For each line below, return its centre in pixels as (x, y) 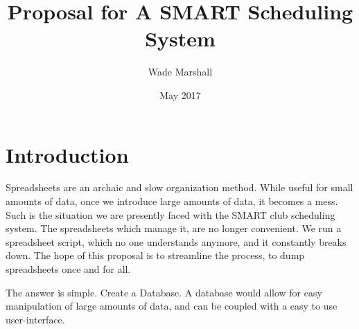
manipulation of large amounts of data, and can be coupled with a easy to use (172, 306)
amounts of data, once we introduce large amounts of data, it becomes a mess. (172, 201)
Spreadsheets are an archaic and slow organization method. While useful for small (179, 187)
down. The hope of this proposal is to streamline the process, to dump (155, 255)
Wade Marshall (180, 72)
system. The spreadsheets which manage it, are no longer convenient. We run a (174, 228)
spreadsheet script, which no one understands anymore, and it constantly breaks (176, 241)
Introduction (67, 154)
